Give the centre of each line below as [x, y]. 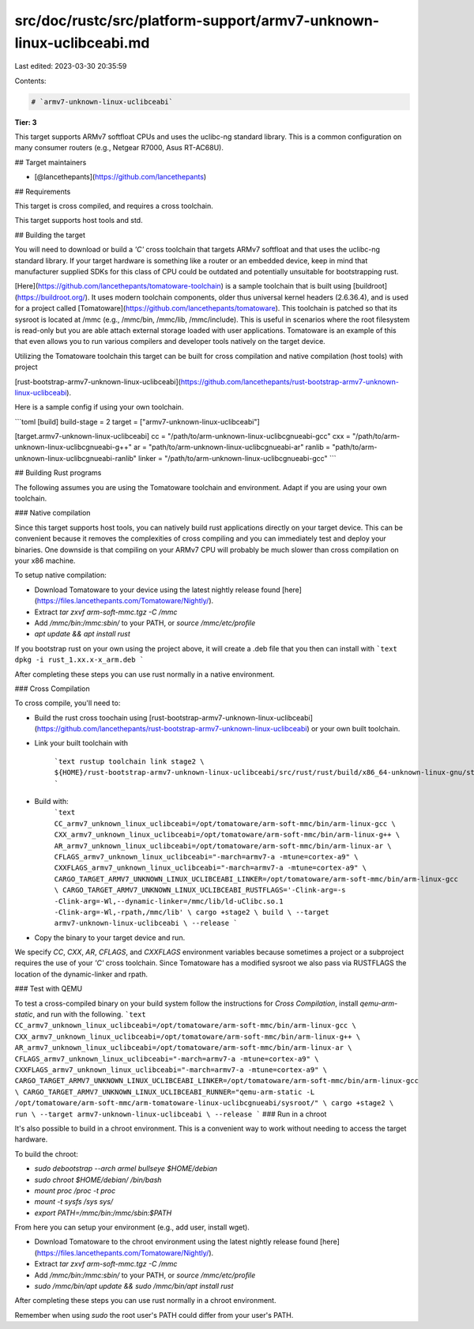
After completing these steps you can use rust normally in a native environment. [145, 674]
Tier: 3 [26, 122]
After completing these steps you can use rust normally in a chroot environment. [145, 1301]
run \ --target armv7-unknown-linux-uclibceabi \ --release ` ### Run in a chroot [171, 1114]
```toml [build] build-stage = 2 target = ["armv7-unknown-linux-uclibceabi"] [137, 421]
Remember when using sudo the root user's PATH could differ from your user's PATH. [154, 1315]
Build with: [51, 802]
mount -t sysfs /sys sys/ [74, 1202]
